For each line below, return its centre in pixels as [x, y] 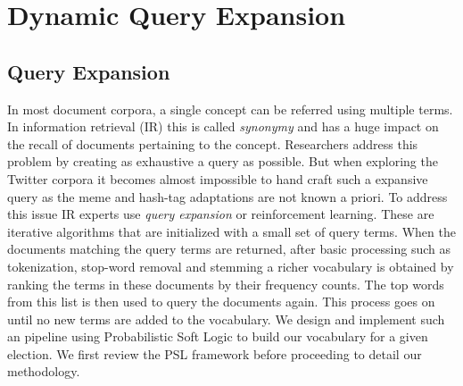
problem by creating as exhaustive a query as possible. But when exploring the [223, 161]
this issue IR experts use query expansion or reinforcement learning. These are [221, 214]
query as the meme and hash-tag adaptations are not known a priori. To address [227, 196]
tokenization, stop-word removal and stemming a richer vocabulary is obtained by [231, 266]
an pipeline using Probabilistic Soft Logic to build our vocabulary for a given [218, 336]
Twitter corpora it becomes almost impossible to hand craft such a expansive [218, 178]
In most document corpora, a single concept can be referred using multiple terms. [230, 109]
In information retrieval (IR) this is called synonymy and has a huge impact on [223, 126]
